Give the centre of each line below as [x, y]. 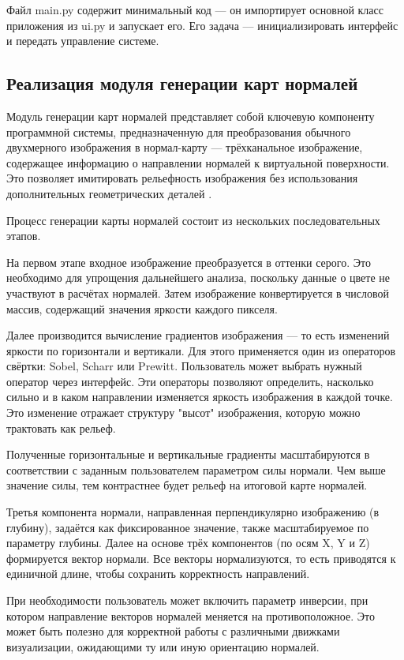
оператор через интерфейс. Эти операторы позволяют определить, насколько [190, 381]
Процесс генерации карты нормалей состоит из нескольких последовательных [193, 220]
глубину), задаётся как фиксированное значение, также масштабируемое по [188, 527]
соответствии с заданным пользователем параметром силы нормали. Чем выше [196, 469]
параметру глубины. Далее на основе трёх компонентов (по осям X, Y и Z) [188, 543]
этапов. [24, 236]
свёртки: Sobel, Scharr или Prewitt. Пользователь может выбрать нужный [184, 366]
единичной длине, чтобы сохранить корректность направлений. [158, 574]
